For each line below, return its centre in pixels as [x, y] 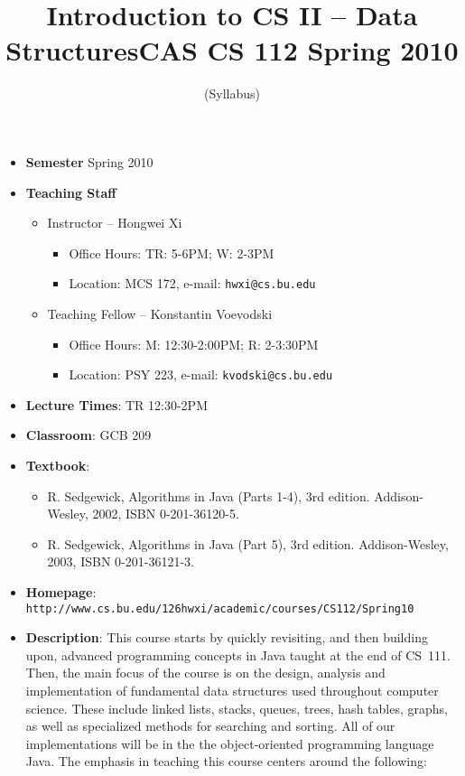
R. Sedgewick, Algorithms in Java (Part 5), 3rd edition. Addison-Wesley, [248, 543]
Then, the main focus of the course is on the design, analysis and [205, 673]
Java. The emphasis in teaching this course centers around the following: [226, 761]
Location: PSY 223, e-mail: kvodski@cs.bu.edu [201, 374]
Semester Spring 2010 [89, 161]
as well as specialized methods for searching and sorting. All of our [210, 726]
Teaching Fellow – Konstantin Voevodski [160, 313]
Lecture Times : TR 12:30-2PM [116, 404]
